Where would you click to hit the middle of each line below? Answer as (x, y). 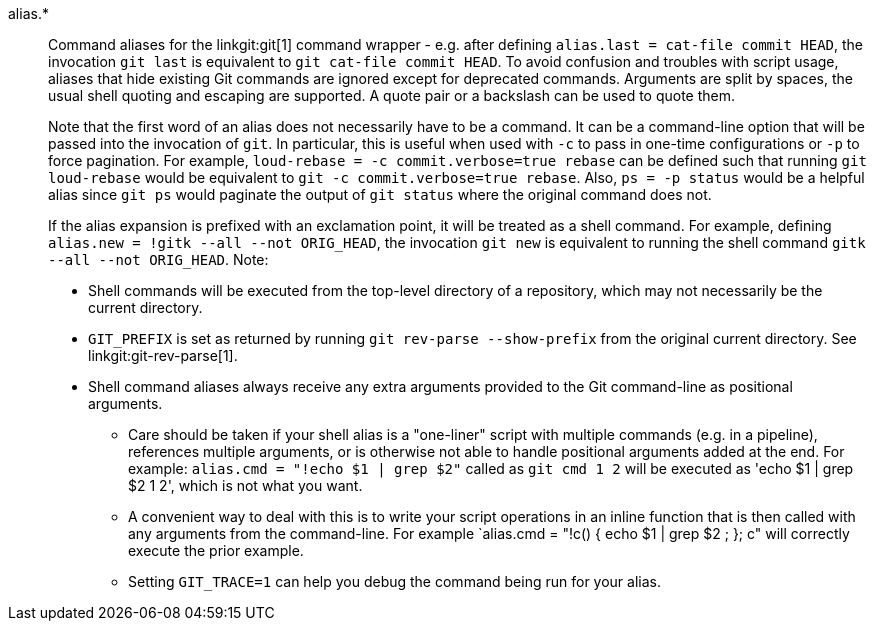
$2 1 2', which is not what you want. (245, 485)
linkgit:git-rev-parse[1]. (163, 355)
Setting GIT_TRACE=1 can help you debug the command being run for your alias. (394, 581)
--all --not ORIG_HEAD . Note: (158, 259)
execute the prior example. (216, 550)
